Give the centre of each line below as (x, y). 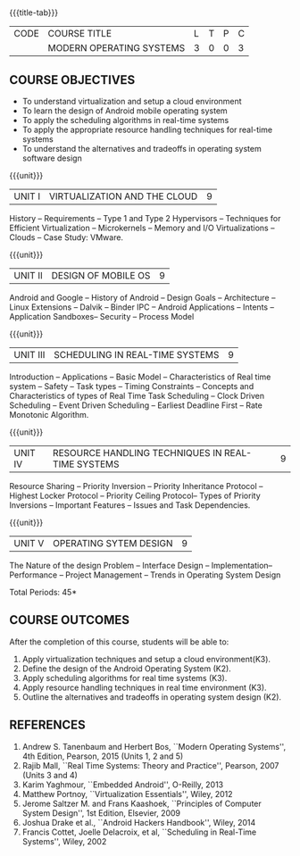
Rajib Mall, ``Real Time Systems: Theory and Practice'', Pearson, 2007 (150, 765)
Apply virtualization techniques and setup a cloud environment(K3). (146, 659)
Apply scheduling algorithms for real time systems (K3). (125, 677)
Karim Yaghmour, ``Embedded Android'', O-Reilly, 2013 (123, 785)
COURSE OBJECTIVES (72, 80)
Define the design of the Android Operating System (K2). (127, 669)
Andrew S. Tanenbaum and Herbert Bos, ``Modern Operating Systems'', (154, 746)
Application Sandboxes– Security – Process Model (102, 316)
